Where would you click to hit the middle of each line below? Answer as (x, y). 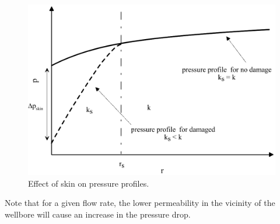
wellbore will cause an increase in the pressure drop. (98, 214)
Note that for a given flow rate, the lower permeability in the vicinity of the (140, 203)
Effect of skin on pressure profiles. (89, 183)
